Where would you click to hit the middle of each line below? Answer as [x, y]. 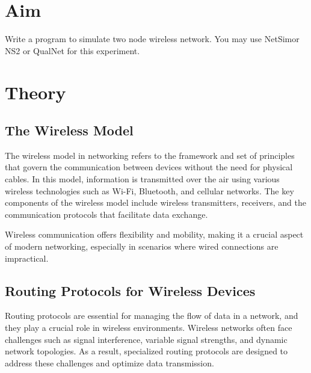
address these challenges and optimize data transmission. [109, 362]
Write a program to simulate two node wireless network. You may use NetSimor [152, 39]
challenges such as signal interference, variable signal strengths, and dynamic [146, 339]
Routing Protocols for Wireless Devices [130, 290]
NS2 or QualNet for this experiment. [72, 50]
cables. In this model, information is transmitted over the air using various [142, 179]
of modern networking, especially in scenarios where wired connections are [142, 246]
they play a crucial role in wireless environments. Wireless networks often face [149, 328]
